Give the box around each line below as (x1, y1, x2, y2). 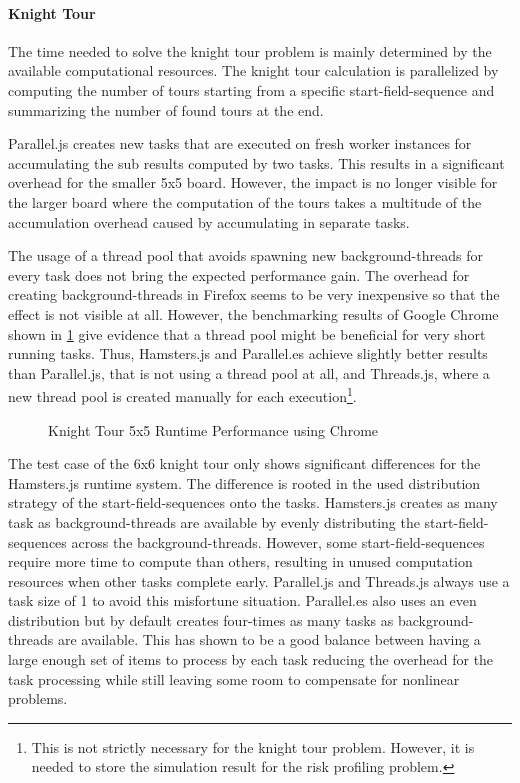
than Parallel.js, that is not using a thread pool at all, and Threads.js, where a (8, 362, 490, 383)
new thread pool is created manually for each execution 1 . (8, 383, 357, 406)
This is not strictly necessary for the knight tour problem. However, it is (31, 736, 475, 757)
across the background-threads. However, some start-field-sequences (71, 531, 485, 552)
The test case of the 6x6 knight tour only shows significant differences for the (8, 453, 481, 474)
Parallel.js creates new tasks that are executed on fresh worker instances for (8, 133, 472, 154)
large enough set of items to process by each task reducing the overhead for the (8, 649, 494, 670)
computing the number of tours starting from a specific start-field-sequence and (8, 79, 495, 100)
